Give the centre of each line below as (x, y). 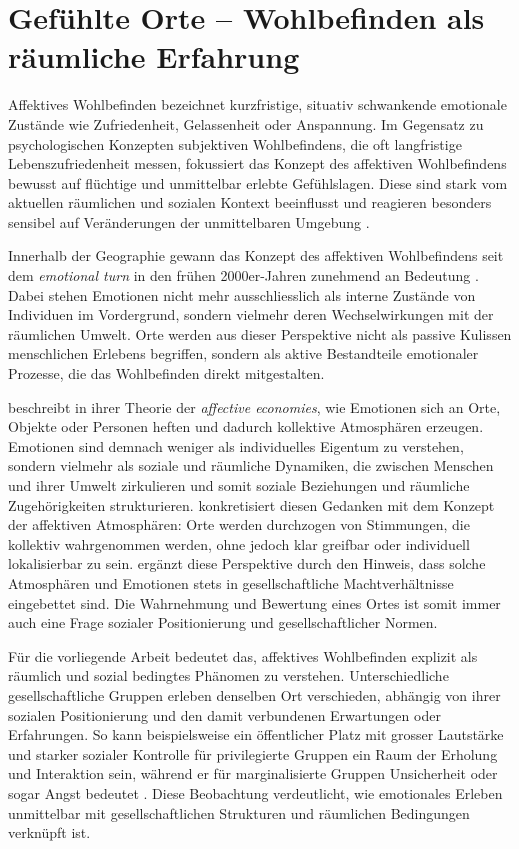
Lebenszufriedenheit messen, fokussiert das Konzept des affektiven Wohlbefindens (257, 163)
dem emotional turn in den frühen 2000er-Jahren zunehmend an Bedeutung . (243, 275)
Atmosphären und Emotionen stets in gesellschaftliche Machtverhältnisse (231, 582)
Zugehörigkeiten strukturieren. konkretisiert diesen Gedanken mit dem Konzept (251, 504)
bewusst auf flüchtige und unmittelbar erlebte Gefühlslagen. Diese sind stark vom (258, 182)
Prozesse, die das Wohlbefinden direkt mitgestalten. (166, 373)
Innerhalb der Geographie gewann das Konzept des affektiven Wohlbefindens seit (256, 255)
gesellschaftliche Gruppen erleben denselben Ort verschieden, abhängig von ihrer (254, 694)
